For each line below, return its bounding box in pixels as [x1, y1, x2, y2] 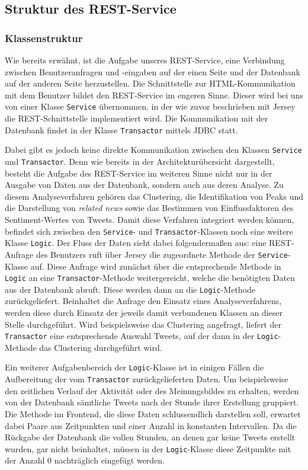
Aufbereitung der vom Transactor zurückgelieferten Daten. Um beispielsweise [5, 373, 288, 385]
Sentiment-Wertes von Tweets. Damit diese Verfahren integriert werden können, [5, 213, 294, 225]
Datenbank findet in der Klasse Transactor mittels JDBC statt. [5, 123, 238, 136]
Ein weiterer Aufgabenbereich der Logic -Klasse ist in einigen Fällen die [5, 361, 264, 373]
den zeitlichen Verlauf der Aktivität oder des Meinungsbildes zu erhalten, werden [5, 384, 299, 397]
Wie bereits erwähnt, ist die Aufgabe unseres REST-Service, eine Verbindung [5, 54, 285, 66]
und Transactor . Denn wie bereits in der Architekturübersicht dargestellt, [5, 155, 275, 167]
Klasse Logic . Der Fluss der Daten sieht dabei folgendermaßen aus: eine [5, 236, 267, 249]
